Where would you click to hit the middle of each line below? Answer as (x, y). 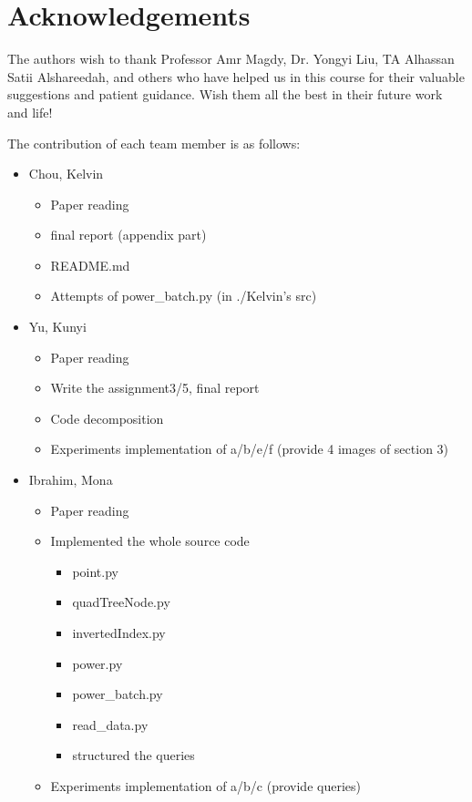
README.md (90, 265)
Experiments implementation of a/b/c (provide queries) (205, 785)
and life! (30, 112)
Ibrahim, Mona (71, 480)
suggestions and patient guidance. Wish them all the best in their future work (225, 94)
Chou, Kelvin (66, 174)
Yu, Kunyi (57, 327)
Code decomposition (107, 418)
